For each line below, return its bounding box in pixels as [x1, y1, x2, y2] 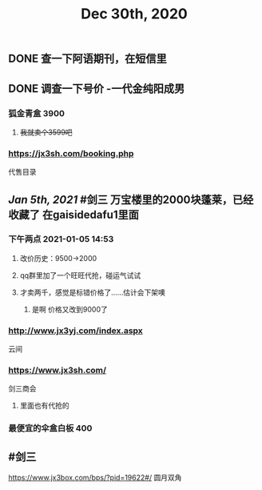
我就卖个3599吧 [19, 127, 73, 137]
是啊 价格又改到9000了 [31, 304, 108, 314]
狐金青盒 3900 [8, 107, 65, 118]
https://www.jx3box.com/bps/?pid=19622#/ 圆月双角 [8, 473, 182, 483]
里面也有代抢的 [19, 401, 69, 411]
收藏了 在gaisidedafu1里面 [8, 207, 140, 221]
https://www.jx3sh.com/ [8, 365, 106, 376]
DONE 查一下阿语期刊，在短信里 [8, 52, 168, 66]
